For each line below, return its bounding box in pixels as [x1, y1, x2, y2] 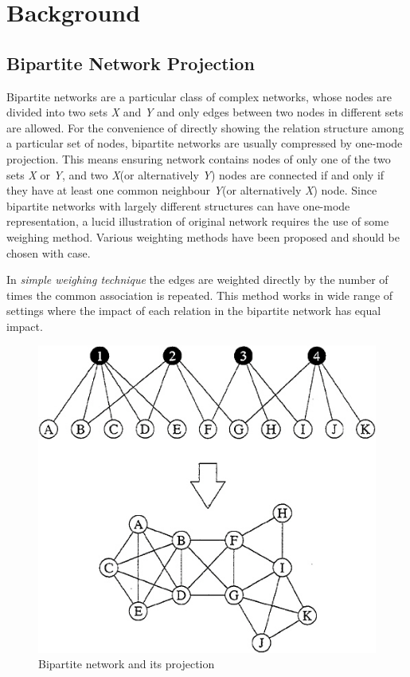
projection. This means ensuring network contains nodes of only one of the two [6, 150, 391, 167]
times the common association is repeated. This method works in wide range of [6, 286, 393, 303]
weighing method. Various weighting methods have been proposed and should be [6, 228, 400, 245]
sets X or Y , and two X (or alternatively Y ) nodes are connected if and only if [6, 166, 385, 183]
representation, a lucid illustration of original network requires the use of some [6, 213, 389, 230]
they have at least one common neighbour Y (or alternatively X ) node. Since [6, 182, 377, 199]
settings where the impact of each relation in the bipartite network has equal [6, 302, 381, 319]
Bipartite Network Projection [6, 50, 255, 75]
